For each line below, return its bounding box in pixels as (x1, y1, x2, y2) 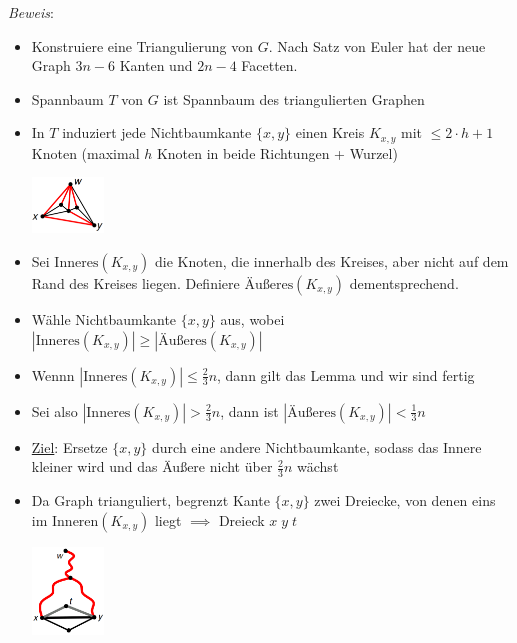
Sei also (31, 400, 78, 421)
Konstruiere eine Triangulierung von (31, 35, 253, 56)
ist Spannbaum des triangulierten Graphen (163, 88, 425, 109)
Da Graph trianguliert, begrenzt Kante (31, 489, 270, 510)
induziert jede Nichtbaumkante (62, 122, 252, 143)
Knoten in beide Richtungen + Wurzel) (156, 142, 398, 163)
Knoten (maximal (31, 142, 140, 163)
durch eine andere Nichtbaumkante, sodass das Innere (152, 436, 482, 457)
